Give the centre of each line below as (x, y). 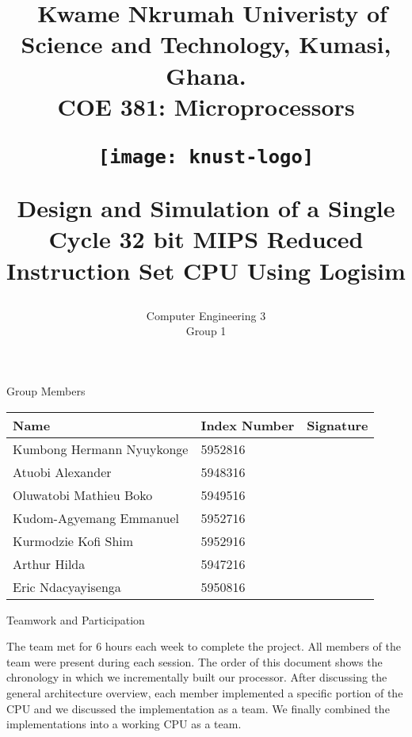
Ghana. (206, 75)
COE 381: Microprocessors (206, 106)
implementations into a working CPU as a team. (124, 724)
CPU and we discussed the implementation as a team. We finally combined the (198, 708)
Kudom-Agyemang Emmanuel (96, 517)
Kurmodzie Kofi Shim (73, 540)
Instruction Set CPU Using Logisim (206, 270)
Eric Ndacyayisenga (67, 586)
